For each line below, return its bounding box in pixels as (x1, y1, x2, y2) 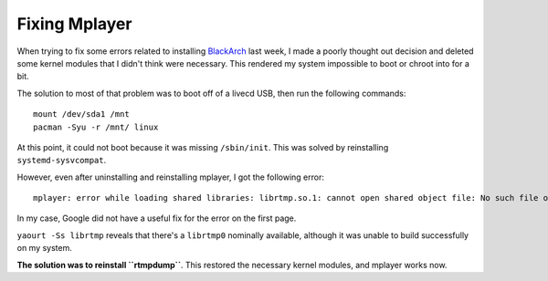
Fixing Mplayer (16, 14, 132, 34)
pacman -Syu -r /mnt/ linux (33, 121, 159, 132)
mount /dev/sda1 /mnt (33, 109, 130, 120)
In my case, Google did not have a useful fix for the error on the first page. (16, 213, 297, 224)
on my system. (16, 243, 73, 254)
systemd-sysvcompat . (16, 155, 107, 166)
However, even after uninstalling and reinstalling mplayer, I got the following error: (16, 172, 324, 182)
